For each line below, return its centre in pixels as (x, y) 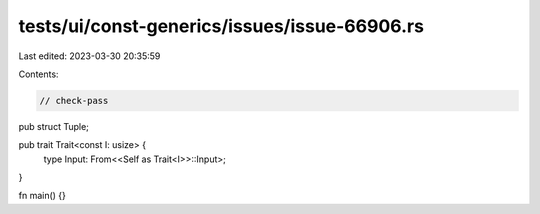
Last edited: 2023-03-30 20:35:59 (89, 56)
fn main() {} (42, 196)
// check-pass (74, 100)
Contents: (38, 74)
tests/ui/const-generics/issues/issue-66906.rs (221, 26)
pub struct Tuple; (54, 126)
